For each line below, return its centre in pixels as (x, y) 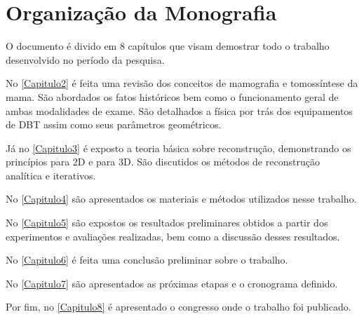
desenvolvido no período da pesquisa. (85, 59)
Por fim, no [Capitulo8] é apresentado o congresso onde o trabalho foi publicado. (178, 307)
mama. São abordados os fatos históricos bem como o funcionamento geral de (172, 96)
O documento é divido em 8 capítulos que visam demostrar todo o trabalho (168, 46)
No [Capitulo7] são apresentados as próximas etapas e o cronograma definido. (172, 283)
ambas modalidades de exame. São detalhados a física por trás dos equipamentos (179, 110)
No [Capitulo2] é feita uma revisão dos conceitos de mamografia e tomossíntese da (182, 83)
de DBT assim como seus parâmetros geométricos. (114, 124)
